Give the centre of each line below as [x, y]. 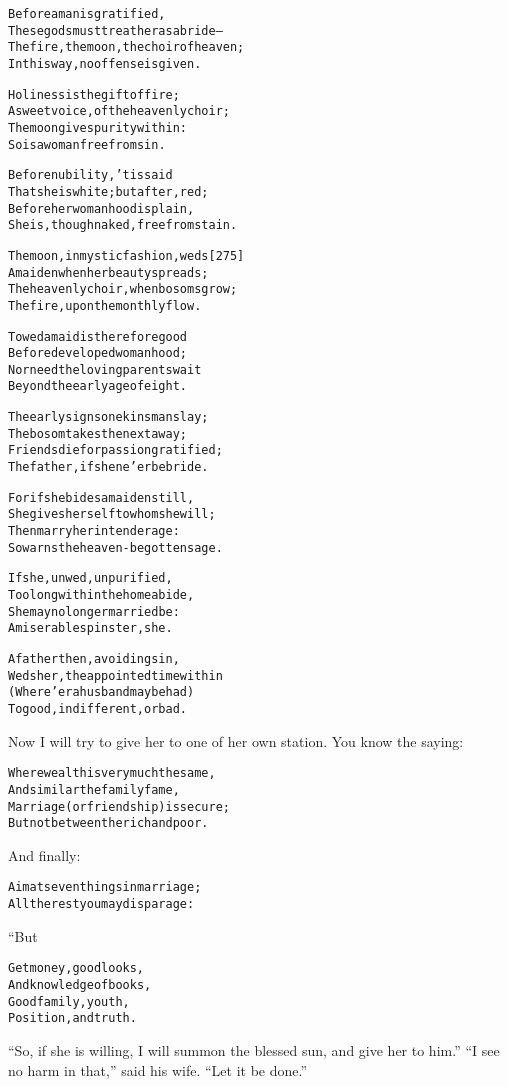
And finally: [44, 854]
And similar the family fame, [94, 789]
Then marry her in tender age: [94, 531]
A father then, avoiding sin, [94, 659]
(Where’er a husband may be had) [101, 692]
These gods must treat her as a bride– [115, 30]
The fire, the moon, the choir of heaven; [126, 47]
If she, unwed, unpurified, [90, 578]
